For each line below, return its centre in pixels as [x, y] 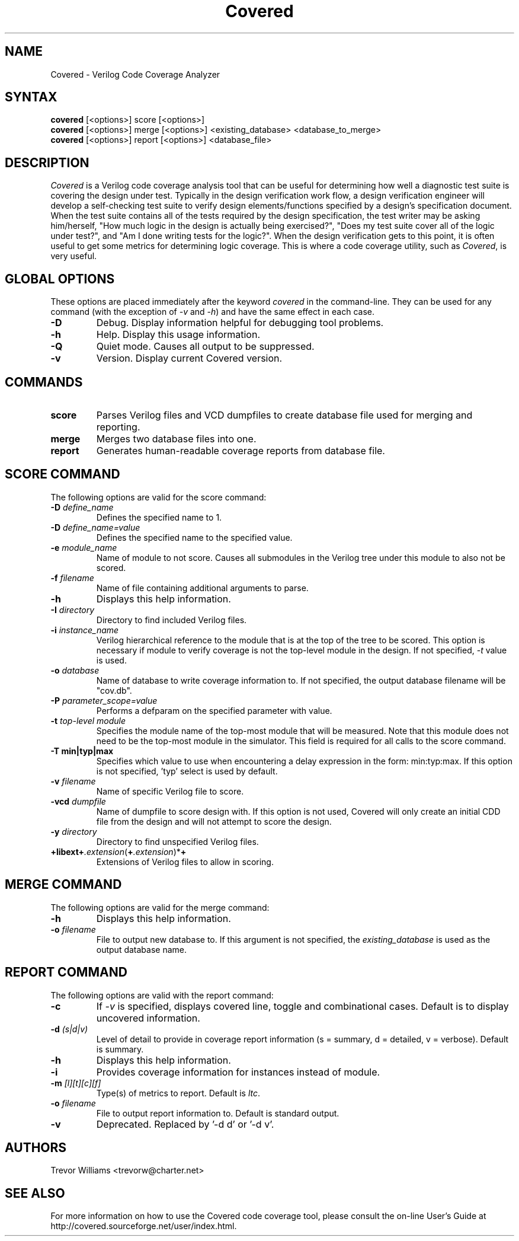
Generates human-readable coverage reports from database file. [241, 450]
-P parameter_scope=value [104, 700]
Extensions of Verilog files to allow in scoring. [185, 862]
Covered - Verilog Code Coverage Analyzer [135, 74]
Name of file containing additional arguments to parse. [202, 588]
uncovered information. [148, 1018]
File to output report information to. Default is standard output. [218, 1113]
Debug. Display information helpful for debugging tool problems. [240, 323]
